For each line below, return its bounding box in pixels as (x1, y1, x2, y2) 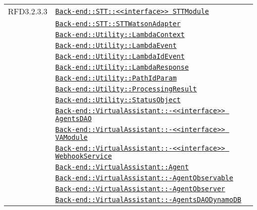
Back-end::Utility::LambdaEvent (55, 42, 177, 49)
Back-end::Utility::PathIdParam (55, 74, 177, 82)
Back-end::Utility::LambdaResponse (55, 63, 189, 71)
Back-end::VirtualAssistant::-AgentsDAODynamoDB (55, 196, 242, 204)
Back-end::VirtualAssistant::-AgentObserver (55, 185, 225, 193)
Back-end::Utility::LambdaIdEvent (55, 52, 185, 60)
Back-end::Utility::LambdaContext (55, 31, 185, 39)
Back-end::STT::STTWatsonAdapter (55, 20, 181, 28)
